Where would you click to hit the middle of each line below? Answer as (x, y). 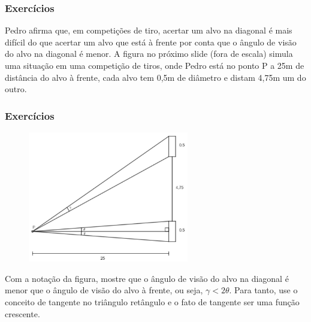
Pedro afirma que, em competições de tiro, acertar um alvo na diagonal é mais (149, 30)
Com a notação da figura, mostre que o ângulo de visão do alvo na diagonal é (147, 278)
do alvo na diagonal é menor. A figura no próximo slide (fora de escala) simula (149, 54)
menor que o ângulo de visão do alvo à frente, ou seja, (104, 290)
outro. (16, 89)
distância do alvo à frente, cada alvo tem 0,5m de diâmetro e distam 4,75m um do (155, 77)
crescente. (22, 313)
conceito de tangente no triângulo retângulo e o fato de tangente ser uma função (152, 301)
